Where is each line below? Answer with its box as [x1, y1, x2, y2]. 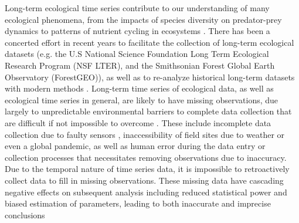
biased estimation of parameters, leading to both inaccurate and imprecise [5, 197, 271, 210]
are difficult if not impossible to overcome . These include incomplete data [5, 116, 271, 129]
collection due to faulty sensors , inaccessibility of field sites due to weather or [5, 128, 285, 140]
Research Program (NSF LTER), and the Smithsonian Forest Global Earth [5, 59, 275, 71]
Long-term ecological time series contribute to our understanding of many [5, 2, 270, 13]
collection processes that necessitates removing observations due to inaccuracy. [5, 151, 287, 163]
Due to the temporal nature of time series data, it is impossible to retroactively [5, 163, 290, 175]
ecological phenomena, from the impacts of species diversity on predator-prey [5, 13, 282, 25]
